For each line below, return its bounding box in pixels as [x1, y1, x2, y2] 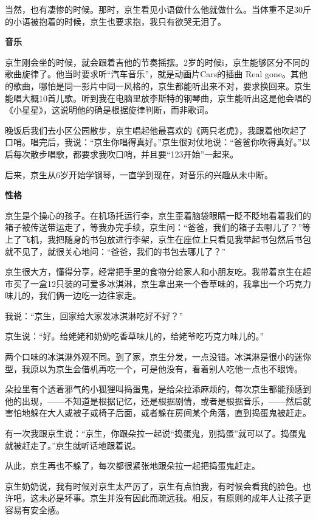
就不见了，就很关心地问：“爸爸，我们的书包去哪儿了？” [5, 244, 226, 257]
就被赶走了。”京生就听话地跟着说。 [5, 439, 141, 451]
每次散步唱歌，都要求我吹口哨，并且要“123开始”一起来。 [13, 147, 239, 160]
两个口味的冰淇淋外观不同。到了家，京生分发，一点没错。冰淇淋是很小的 [5, 350, 294, 363]
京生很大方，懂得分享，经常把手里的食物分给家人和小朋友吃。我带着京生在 [5, 265, 303, 278]
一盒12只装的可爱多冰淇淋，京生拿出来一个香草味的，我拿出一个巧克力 [30, 277, 311, 289]
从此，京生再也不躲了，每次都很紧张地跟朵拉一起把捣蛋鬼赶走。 [5, 459, 260, 472]
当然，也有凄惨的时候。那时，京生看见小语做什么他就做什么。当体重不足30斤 [5, 3, 311, 15]
